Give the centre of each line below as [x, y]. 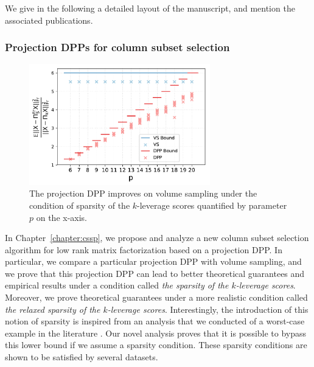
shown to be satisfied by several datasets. [82, 357]
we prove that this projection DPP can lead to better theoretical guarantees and [155, 273]
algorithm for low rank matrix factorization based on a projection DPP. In [144, 249]
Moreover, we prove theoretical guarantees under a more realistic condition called [156, 297]
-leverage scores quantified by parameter [212, 205]
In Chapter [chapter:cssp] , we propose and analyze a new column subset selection [157, 238]
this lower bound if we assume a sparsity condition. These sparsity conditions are [156, 345]
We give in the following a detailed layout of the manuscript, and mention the [150, 8]
